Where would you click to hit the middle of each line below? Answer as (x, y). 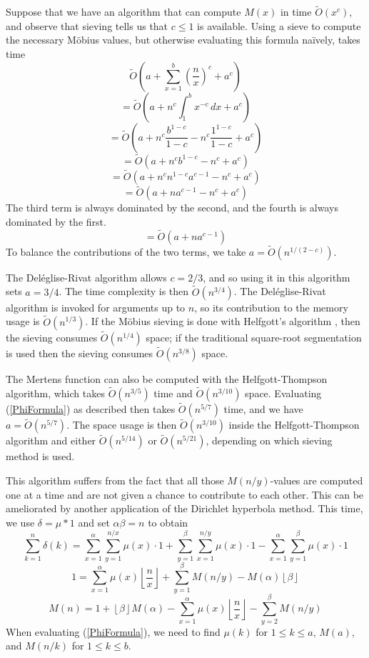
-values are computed (317, 480)
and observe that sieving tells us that (87, 25)
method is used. (40, 456)
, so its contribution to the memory (271, 307)
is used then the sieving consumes (80, 353)
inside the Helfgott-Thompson (294, 425)
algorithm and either (51, 440)
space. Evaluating (283, 393)
